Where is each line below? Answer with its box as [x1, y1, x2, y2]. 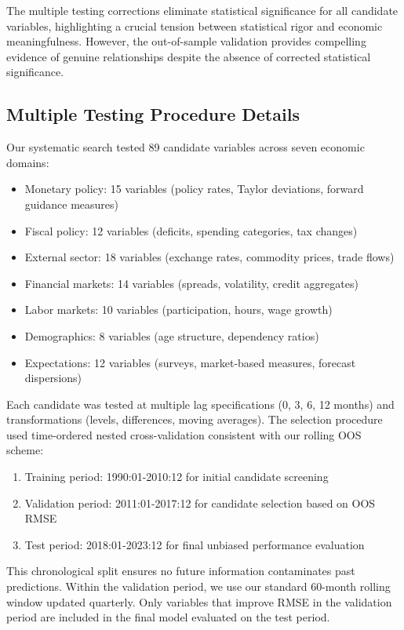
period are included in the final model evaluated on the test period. [6, 609, 330, 625]
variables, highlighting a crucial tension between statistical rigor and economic [6, 17, 383, 34]
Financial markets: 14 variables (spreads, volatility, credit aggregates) [24, 275, 359, 291]
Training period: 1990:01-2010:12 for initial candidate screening [24, 468, 329, 485]
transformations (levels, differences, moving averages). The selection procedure [6, 411, 383, 428]
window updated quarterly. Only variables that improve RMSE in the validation [6, 593, 392, 610]
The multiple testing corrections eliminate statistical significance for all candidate [6, 2, 399, 18]
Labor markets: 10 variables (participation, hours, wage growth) [24, 301, 333, 318]
